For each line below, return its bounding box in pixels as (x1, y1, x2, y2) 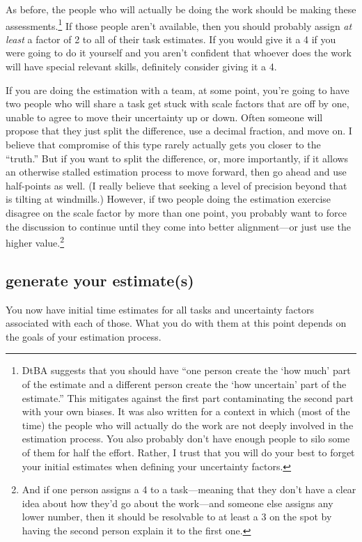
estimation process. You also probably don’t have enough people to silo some (22, 431, 350, 446)
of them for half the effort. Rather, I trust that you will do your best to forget (22, 444, 355, 459)
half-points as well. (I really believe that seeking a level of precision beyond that (6, 178, 347, 192)
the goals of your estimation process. (6, 329, 162, 343)
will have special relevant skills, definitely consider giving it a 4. (6, 59, 277, 74)
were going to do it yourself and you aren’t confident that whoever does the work (6, 45, 352, 60)
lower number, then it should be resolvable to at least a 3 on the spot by (22, 509, 332, 524)
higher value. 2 (6, 233, 65, 249)
